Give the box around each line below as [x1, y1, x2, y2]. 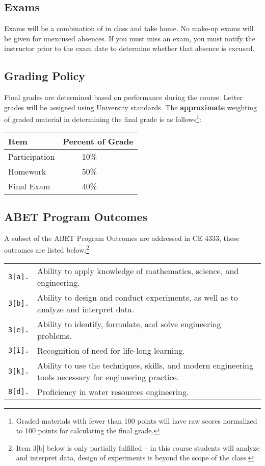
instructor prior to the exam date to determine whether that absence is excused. [4, 43, 255, 54]
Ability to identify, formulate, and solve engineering [37, 317, 221, 330]
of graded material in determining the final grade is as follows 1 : [4, 112, 201, 125]
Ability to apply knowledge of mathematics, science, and [37, 264, 239, 277]
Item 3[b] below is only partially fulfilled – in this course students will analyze [16, 442, 260, 453]
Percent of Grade [63, 135, 134, 147]
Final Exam [8, 180, 50, 192]
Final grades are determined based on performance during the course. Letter [4, 92, 243, 103]
